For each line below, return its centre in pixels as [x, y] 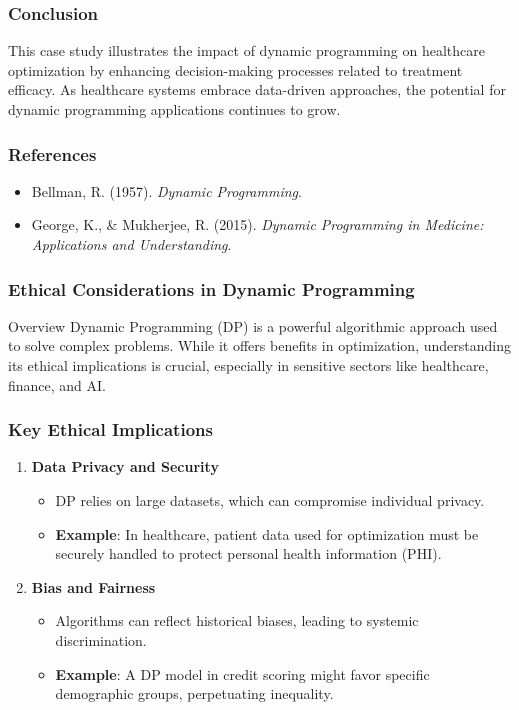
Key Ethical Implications [110, 429]
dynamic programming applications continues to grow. [174, 109]
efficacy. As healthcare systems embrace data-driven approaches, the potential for [257, 89]
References [52, 153]
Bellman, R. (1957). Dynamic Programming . [166, 190]
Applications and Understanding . [131, 244]
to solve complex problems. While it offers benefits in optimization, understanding [259, 345]
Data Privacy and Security [125, 466]
